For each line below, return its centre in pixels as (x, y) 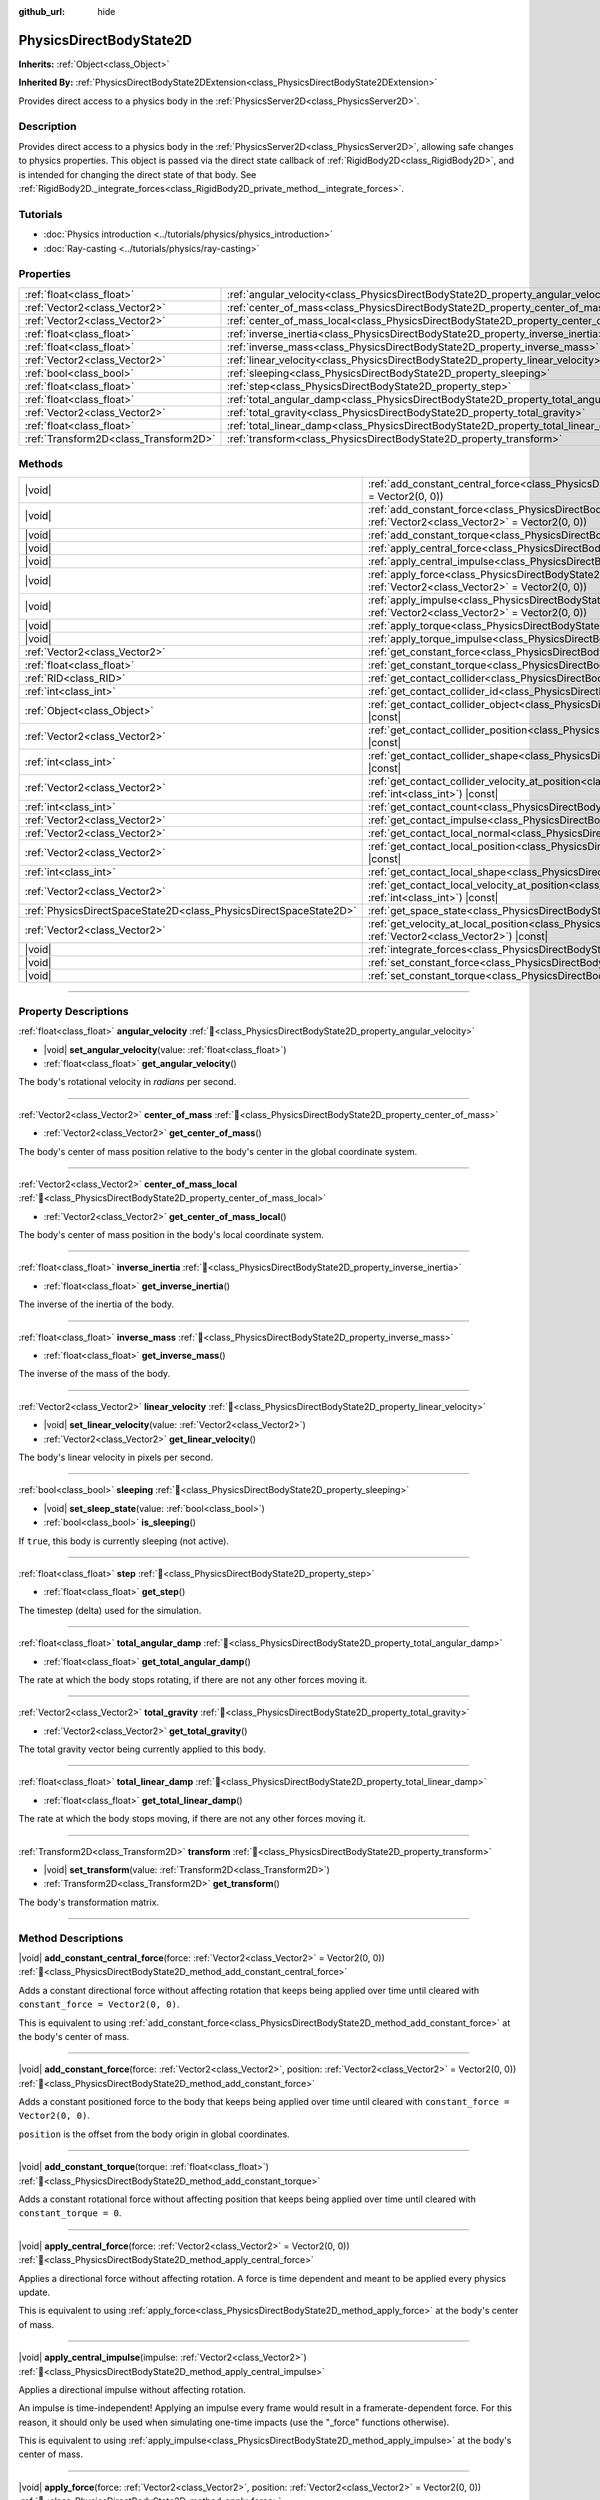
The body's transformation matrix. (89, 1902)
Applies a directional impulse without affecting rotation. (132, 2389)
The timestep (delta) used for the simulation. (110, 1610)
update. (34, 2292)
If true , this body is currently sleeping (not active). (124, 1541)
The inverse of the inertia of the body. (96, 1304)
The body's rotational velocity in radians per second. (127, 1082)
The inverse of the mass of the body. (94, 1374)
